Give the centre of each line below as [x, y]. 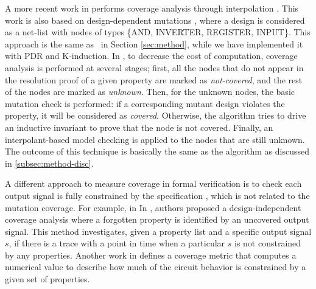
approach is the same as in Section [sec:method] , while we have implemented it [154, 44]
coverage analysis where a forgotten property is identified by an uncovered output [157, 219]
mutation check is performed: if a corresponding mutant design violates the [145, 103]
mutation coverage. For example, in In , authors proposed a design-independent [153, 207]
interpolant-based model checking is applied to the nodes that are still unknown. [155, 139]
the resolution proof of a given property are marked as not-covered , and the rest [154, 79]
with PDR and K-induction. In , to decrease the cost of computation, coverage [151, 56]
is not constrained [268, 243]
